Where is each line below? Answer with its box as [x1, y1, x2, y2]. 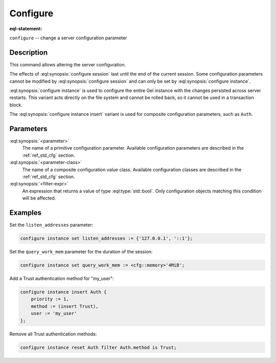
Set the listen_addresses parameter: [9, 222, 94, 228]
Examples [9, 208, 42, 217]
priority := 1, [31, 296, 69, 302]
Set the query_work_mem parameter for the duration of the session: [9, 249, 153, 255]
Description [9, 48, 48, 57]
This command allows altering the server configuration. [9, 61, 126, 67]
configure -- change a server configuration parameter [9, 35, 127, 41]
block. [9, 102, 23, 108]
